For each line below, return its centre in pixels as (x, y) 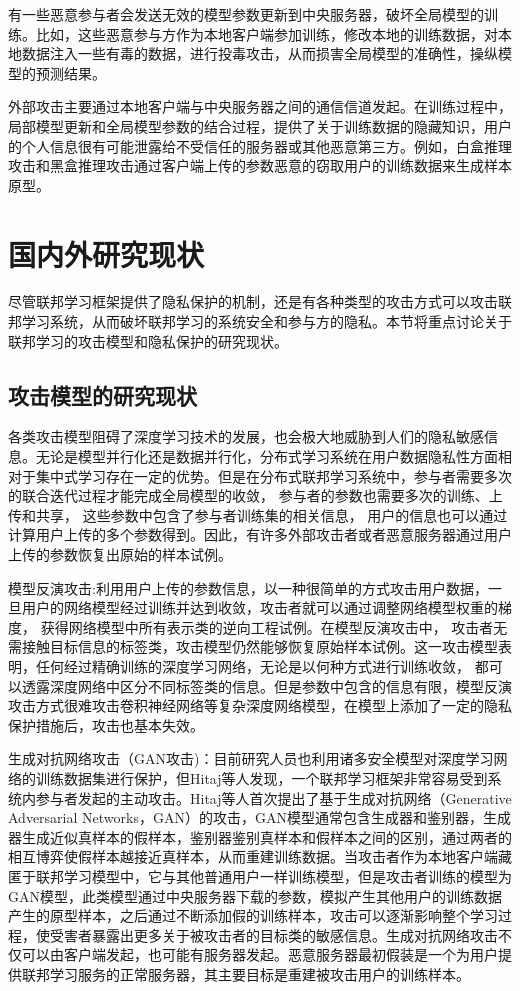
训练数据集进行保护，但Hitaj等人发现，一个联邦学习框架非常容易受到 (261, 777)
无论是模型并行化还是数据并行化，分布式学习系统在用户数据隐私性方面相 (273, 456)
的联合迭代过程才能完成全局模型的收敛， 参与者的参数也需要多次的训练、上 (255, 495)
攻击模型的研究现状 (102, 394)
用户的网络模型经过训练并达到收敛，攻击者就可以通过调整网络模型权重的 (259, 607)
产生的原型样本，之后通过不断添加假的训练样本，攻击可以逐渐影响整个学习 (253, 915)
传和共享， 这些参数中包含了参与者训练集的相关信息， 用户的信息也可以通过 (258, 514)
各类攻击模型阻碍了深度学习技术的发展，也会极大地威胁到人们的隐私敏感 (246, 436)
